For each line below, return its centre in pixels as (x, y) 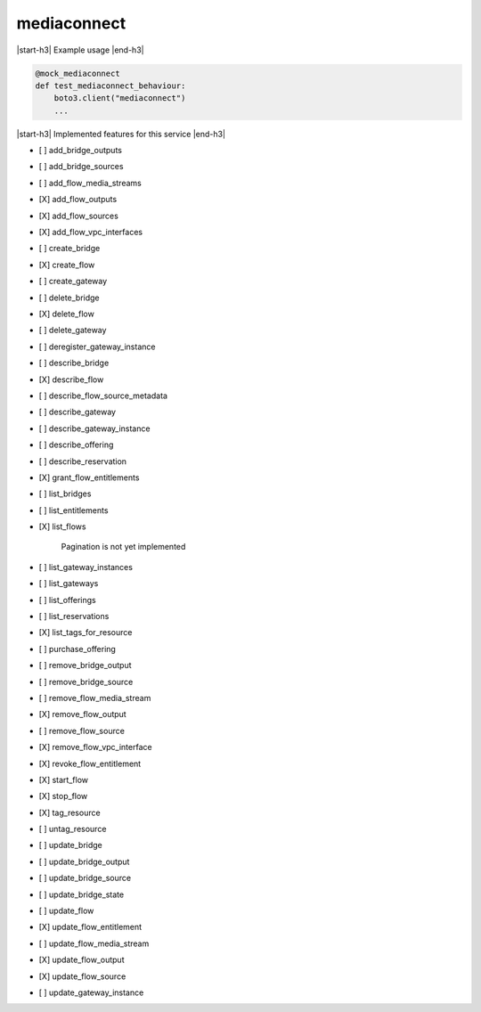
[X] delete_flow (67, 314)
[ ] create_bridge (69, 249)
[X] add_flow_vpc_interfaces (90, 233)
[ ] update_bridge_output (84, 861)
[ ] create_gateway (73, 282)
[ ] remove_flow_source (82, 730)
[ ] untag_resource (73, 829)
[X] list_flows (62, 526)
